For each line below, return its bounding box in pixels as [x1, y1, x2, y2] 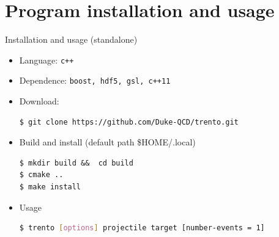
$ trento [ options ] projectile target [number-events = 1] [19, 224, 265, 233]
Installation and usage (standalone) [5, 33, 138, 46]
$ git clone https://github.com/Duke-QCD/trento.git [19, 117, 239, 126]
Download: [19, 95, 59, 108]
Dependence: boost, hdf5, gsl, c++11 [19, 74, 171, 87]
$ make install [19, 183, 81, 191]
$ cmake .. [19, 170, 64, 180]
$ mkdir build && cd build [19, 158, 133, 167]
